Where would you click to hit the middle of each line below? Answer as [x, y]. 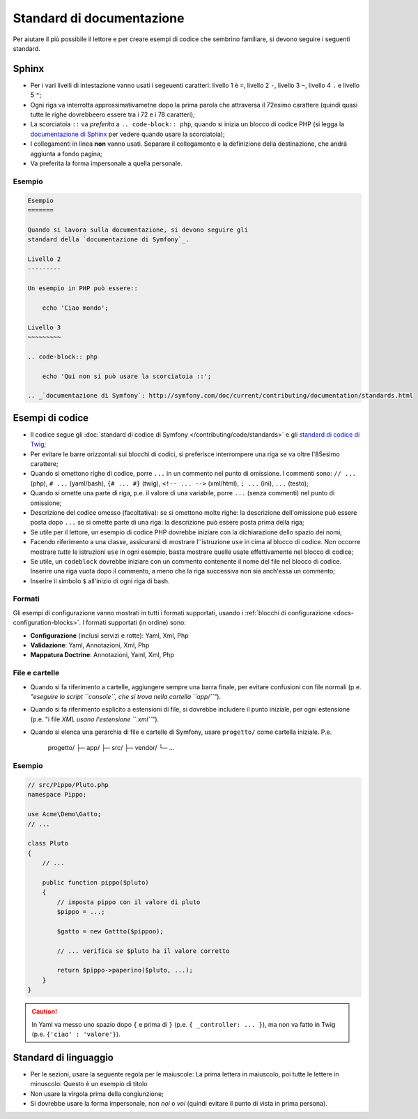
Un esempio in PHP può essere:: [83, 288]
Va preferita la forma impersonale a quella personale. [106, 163]
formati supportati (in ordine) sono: [136, 623]
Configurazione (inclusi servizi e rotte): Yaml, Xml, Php [109, 636]
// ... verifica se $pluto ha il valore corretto [143, 951]
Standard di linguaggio [63, 1057]
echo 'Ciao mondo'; [76, 308]
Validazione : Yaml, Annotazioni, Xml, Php [90, 645]
